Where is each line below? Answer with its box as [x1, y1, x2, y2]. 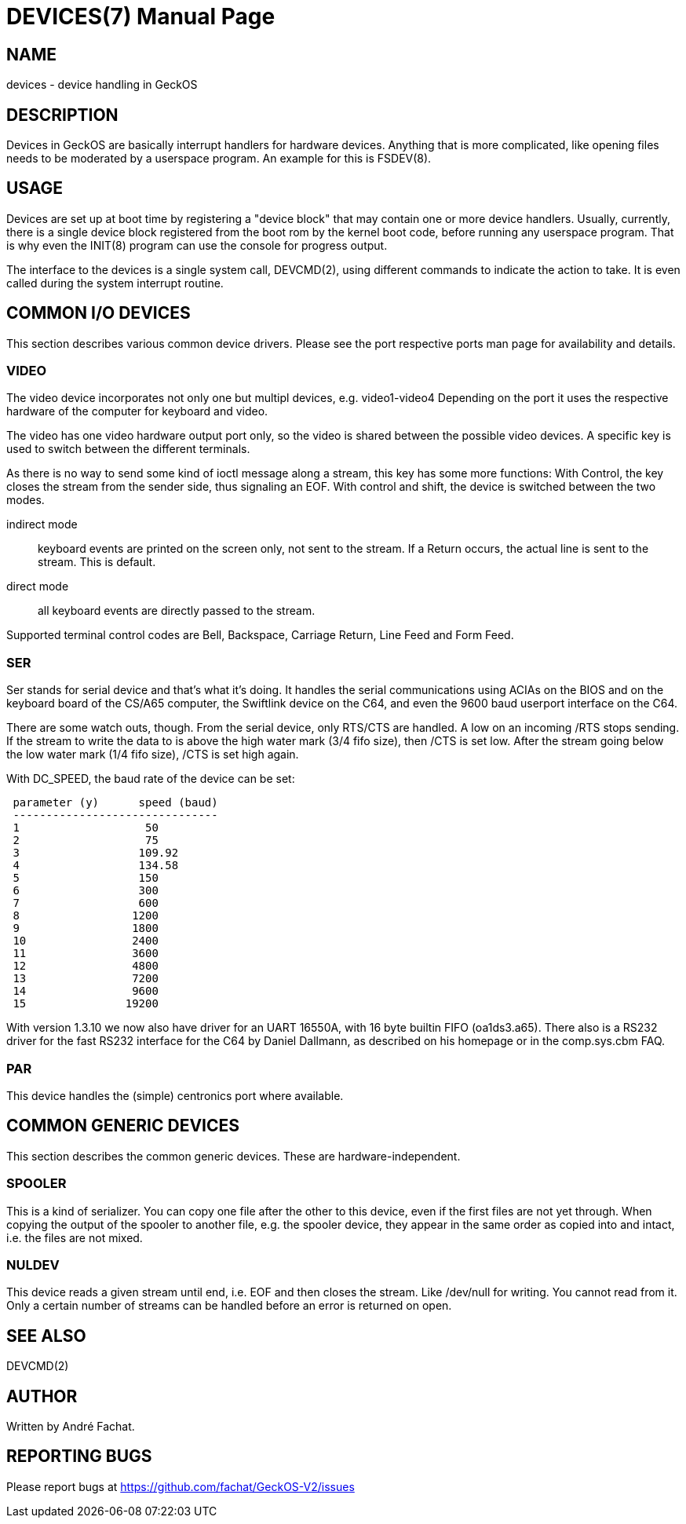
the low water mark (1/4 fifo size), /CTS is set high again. [6, 747, 299, 762]
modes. [6, 493, 45, 507]
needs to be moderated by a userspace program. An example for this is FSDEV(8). [6, 152, 432, 166]
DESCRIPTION [6, 104, 119, 125]
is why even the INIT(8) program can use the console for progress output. [6, 238, 388, 252]
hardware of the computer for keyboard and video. [6, 404, 268, 418]
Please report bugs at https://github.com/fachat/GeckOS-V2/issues [6, 1479, 355, 1493]
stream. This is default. [38, 555, 156, 569]
